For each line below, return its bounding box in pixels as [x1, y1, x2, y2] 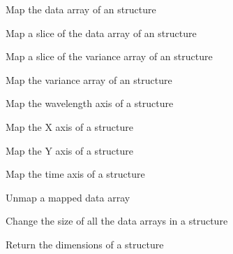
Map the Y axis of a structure [6, 143, 134, 157]
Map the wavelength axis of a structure [6, 96, 174, 111]
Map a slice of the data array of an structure [6, 25, 197, 40]
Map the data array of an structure [6, 2, 156, 16]
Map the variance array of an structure [6, 72, 172, 87]
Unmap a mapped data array [6, 190, 130, 204]
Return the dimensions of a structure [6, 237, 164, 251]
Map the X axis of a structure [6, 119, 134, 134]
